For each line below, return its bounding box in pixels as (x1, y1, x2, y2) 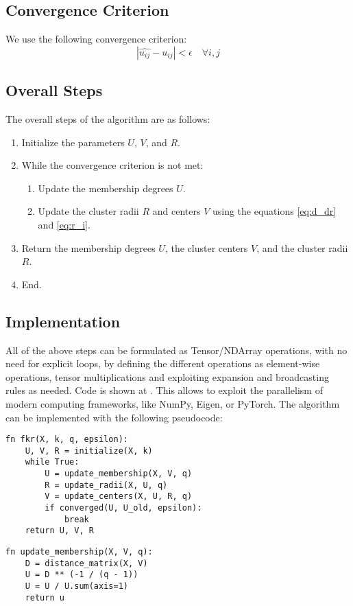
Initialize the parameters (21, 135, 125, 149)
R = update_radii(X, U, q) (45, 480, 168, 490)
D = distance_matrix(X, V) (25, 558, 148, 568)
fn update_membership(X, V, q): (5, 547, 153, 557)
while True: (25, 457, 80, 467)
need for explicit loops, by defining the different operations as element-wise (5, 356, 320, 371)
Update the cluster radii (38, 204, 139, 218)
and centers (152, 204, 201, 218)
